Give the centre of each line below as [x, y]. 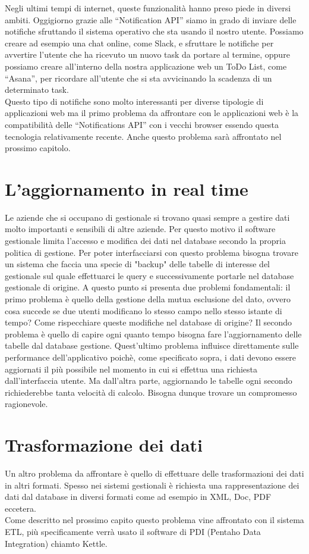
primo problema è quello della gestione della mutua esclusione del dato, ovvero [148, 299]
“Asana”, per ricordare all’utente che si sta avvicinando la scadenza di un [138, 78]
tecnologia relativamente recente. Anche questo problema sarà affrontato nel [143, 136]
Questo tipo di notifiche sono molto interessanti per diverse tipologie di [134, 101]
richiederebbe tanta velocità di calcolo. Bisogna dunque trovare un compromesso [151, 392]
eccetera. [21, 508]
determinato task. [37, 90]
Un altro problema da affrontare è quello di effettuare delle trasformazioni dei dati [154, 473]
